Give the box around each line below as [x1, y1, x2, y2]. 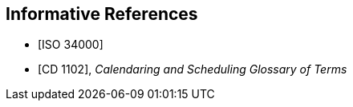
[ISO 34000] [38, 38, 103, 52]
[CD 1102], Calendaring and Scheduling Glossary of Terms [38, 62, 347, 77]
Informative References [6, 4, 198, 24]
